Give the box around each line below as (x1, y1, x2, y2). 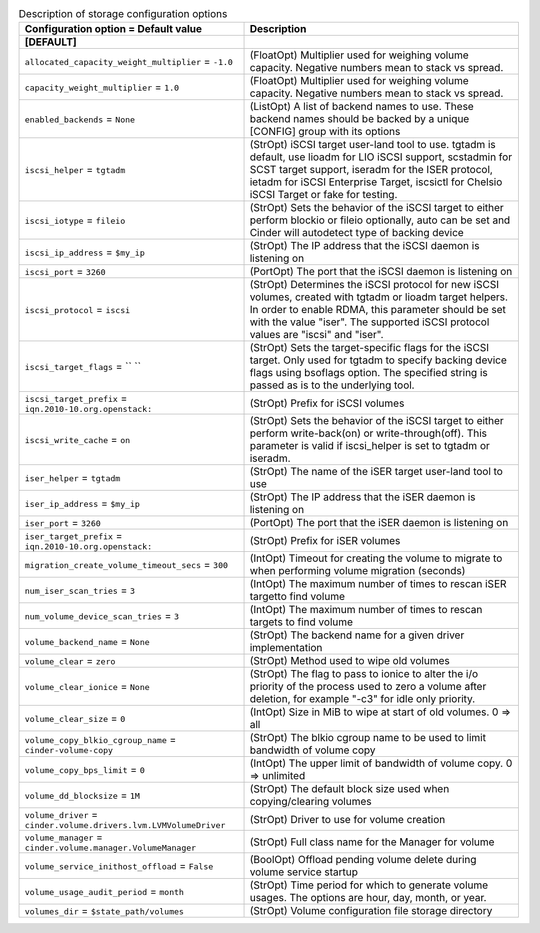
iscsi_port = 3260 (24, 265, 106, 279)
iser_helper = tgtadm (24, 471, 121, 485)
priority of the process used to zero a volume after (249, 680, 487, 694)
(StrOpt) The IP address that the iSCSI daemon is (249, 239, 480, 253)
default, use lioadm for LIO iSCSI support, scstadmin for (249, 150, 513, 164)
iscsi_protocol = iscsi (24, 303, 131, 317)
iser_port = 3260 (24, 516, 102, 530)
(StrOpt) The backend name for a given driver (249, 628, 465, 642)
